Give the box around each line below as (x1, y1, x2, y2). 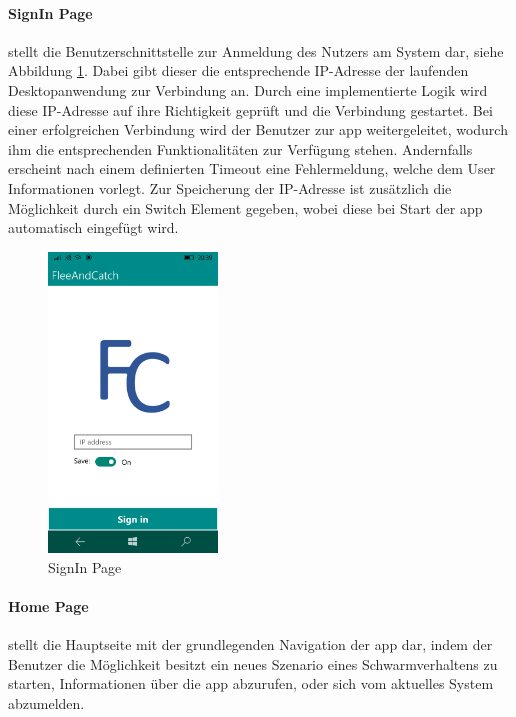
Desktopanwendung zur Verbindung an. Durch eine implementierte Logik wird (8, 79, 488, 100)
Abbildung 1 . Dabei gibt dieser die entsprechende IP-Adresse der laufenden (8, 60, 469, 81)
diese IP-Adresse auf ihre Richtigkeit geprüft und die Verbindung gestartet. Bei (8, 99, 493, 120)
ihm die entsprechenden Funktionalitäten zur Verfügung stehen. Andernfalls (8, 138, 473, 159)
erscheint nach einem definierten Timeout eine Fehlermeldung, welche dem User (8, 158, 496, 179)
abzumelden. (8, 693, 85, 713)
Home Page (8, 596, 89, 617)
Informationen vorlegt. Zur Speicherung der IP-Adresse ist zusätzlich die (8, 177, 452, 198)
